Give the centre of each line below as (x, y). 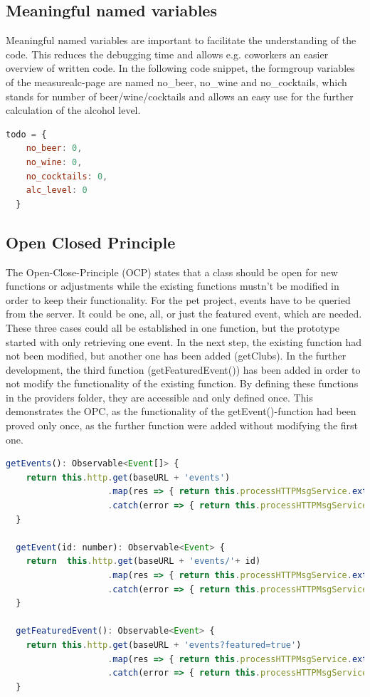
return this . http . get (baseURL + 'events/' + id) (143, 561)
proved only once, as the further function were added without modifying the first (182, 425)
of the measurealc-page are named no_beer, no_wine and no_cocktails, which (176, 82)
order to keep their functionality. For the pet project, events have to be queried (178, 299)
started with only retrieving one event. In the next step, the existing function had (184, 341)
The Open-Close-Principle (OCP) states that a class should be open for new (172, 272)
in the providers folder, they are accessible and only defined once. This (159, 397)
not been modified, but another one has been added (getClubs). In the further (176, 356)
